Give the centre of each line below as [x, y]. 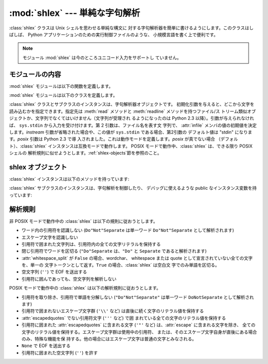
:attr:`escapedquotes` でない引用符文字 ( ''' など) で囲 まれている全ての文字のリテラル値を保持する [124, 318]
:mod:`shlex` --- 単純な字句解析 [75, 13]
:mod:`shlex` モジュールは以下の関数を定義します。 [61, 86]
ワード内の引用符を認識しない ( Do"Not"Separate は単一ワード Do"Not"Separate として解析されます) [128, 230]
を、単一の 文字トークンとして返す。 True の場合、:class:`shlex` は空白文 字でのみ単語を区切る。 [121, 265]
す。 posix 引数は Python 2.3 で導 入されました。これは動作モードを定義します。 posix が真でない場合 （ [115, 139]
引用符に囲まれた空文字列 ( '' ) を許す [60, 353]
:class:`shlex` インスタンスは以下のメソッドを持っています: [69, 179]
